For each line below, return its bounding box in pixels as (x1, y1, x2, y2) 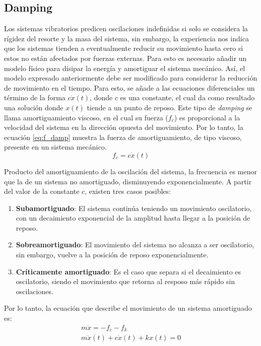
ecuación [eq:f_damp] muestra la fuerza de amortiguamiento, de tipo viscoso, (4, 131, 242, 142)
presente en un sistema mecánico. (4, 142, 107, 152)
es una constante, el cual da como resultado (120, 92, 255, 103)
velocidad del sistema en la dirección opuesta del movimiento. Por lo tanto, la (4, 122, 243, 132)
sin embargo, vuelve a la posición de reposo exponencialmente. (16, 249, 209, 260)
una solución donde (4, 102, 63, 112)
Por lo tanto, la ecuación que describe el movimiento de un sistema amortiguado (4, 303, 252, 313)
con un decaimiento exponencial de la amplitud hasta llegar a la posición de (16, 213, 250, 223)
